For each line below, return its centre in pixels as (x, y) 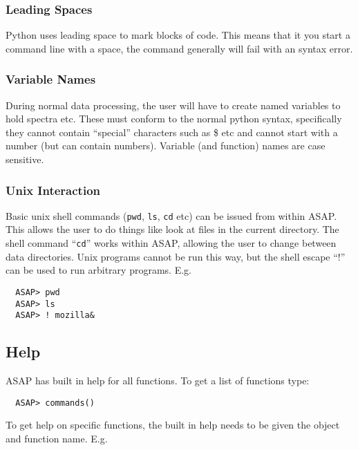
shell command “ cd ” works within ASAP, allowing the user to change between (171, 243)
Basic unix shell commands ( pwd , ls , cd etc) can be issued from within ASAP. (171, 215)
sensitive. (25, 159)
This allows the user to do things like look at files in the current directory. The (172, 229)
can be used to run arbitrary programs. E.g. (98, 270)
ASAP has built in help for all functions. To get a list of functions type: (158, 381)
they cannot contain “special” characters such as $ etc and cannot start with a (172, 132)
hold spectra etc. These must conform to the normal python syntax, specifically (174, 119)
